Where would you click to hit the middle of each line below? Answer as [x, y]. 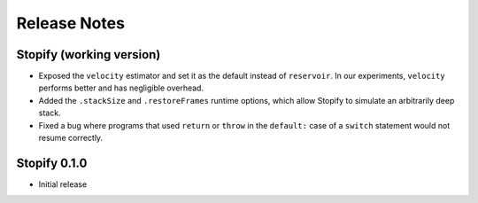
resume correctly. [71, 138]
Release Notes [71, 23]
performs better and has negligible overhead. [121, 88]
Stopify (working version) [89, 55]
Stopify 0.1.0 [52, 163]
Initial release [63, 184]
